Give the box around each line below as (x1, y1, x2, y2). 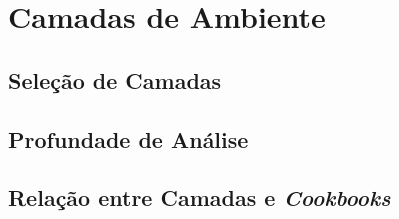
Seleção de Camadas (8, 64, 222, 95)
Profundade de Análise (8, 123, 249, 154)
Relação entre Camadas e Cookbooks (8, 182, 391, 213)
